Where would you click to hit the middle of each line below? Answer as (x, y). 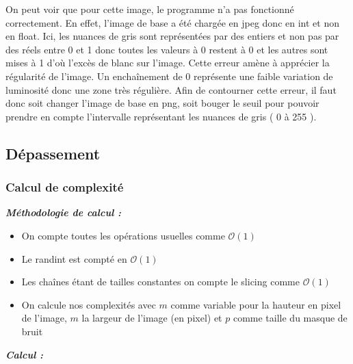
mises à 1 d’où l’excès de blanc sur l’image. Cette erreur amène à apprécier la (168, 63)
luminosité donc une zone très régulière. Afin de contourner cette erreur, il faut (171, 89)
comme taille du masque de (290, 318)
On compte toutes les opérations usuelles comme (123, 235)
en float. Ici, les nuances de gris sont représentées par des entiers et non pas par (172, 36)
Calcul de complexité (65, 187)
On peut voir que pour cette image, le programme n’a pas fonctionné (150, 9)
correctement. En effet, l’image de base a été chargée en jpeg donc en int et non (172, 22)
